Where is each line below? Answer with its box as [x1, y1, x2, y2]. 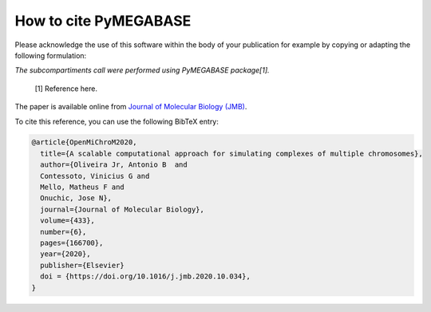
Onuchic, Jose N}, [40, 194, 112, 203]
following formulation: [14, 50, 87, 60]
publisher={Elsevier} [40, 260, 125, 270]
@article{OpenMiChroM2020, [31, 138, 137, 147]
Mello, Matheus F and [40, 183, 125, 192]
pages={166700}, [40, 239, 104, 247]
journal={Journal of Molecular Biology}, [40, 204, 205, 214]
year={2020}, [40, 250, 91, 259]
